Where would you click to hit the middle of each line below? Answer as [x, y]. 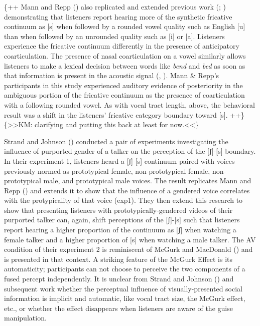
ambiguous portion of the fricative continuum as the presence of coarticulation [124, 95]
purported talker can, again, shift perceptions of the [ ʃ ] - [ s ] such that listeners [122, 220]
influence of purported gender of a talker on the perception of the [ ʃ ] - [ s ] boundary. [130, 151]
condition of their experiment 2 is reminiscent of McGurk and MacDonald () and [128, 249]
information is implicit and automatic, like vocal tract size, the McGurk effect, [125, 298]
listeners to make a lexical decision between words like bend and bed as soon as [125, 65]
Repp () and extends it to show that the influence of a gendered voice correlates [127, 190]
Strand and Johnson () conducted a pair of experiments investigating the [116, 141]
